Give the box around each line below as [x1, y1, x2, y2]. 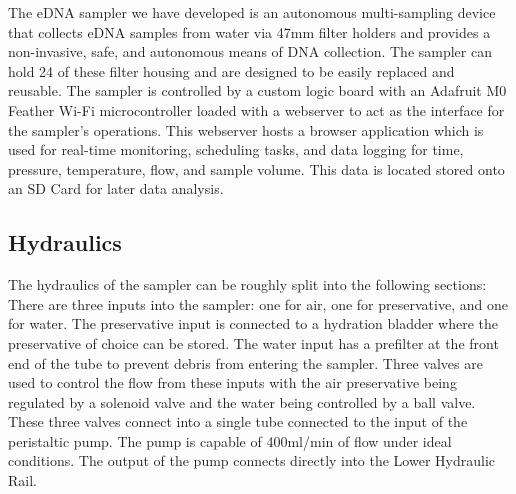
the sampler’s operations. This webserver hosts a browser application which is [8, 119, 484, 140]
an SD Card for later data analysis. [8, 178, 224, 199]
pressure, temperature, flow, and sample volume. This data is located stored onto [8, 158, 505, 179]
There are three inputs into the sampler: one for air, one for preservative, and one [8, 293, 508, 314]
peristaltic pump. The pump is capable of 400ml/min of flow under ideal [8, 430, 452, 451]
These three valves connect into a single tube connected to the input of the [8, 411, 468, 432]
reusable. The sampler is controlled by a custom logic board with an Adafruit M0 [8, 80, 507, 101]
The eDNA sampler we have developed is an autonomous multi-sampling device [8, 2, 496, 22]
